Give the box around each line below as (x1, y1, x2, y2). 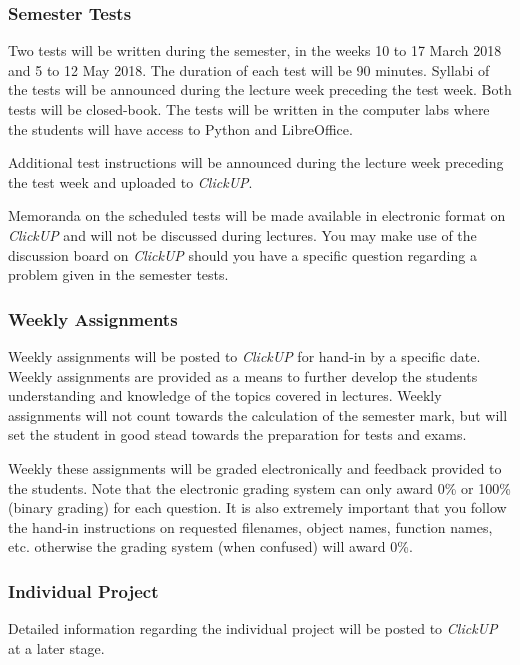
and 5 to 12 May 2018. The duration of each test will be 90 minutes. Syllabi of (8, 59, 490, 80)
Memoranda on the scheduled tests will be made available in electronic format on (8, 205, 506, 226)
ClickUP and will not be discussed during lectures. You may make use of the (8, 224, 477, 245)
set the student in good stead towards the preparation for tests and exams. (8, 424, 467, 445)
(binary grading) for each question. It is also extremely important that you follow (8, 497, 507, 518)
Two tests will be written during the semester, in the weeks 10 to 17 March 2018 (8, 40, 502, 61)
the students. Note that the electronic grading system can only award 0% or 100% (8, 477, 511, 498)
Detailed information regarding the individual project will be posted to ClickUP (8, 618, 498, 639)
